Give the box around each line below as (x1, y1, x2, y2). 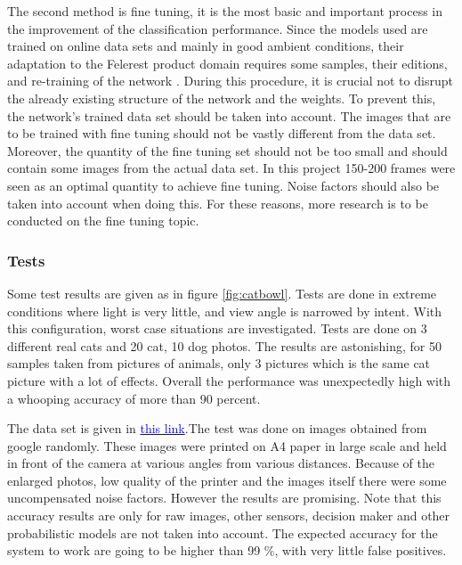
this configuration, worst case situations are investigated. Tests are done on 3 (7, 319, 427, 338)
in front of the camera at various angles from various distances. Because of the (7, 454, 434, 472)
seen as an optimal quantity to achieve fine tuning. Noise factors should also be (7, 176, 440, 194)
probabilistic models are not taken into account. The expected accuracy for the (7, 523, 438, 542)
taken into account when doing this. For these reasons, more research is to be (7, 193, 428, 212)
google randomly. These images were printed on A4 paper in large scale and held (7, 436, 447, 454)
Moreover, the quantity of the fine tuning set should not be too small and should (7, 141, 448, 160)
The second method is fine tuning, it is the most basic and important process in (7, 2, 443, 20)
